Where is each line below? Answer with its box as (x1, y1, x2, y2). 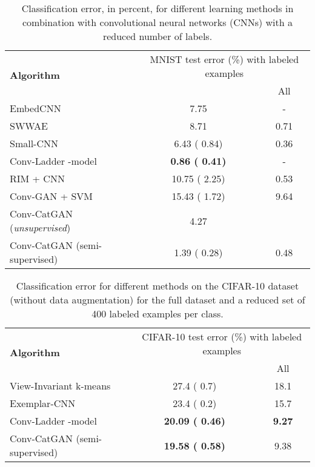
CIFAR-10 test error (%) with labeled (142, 330, 302, 343)
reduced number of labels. (102, 29, 213, 43)
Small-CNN (10, 136, 59, 150)
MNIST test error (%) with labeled (150, 52, 299, 66)
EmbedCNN (10, 101, 61, 115)
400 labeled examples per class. (91, 306, 224, 320)
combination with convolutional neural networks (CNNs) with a (22, 15, 293, 29)
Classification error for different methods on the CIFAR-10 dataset (16, 279, 299, 293)
